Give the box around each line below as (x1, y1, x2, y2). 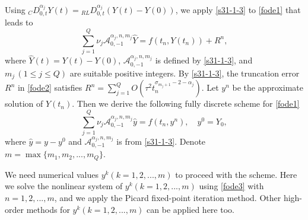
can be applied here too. (147, 203, 234, 215)
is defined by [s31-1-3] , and (155, 54, 253, 66)
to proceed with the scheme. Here (175, 168, 297, 180)
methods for (26, 203, 70, 215)
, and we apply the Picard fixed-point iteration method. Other (54, 192, 281, 204)
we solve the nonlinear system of (5, 180, 123, 192)
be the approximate (232, 81, 303, 94)
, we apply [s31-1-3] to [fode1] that (175, 4, 301, 15)
